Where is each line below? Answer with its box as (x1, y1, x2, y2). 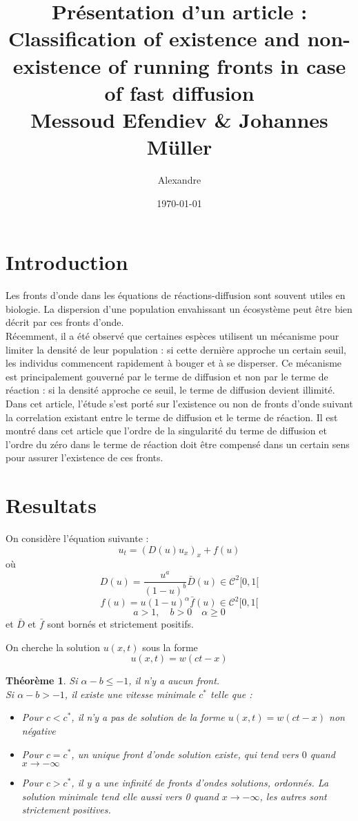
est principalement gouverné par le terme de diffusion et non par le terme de (6, 369, 328, 383)
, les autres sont (259, 789, 327, 803)
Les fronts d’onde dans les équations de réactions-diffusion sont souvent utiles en (6, 288, 346, 302)
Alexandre (157, 173, 201, 187)
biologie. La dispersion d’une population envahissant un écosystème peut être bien (6, 301, 352, 316)
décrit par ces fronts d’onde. (6, 315, 124, 329)
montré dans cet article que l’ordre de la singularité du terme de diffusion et (6, 423, 327, 438)
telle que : (210, 686, 252, 701)
